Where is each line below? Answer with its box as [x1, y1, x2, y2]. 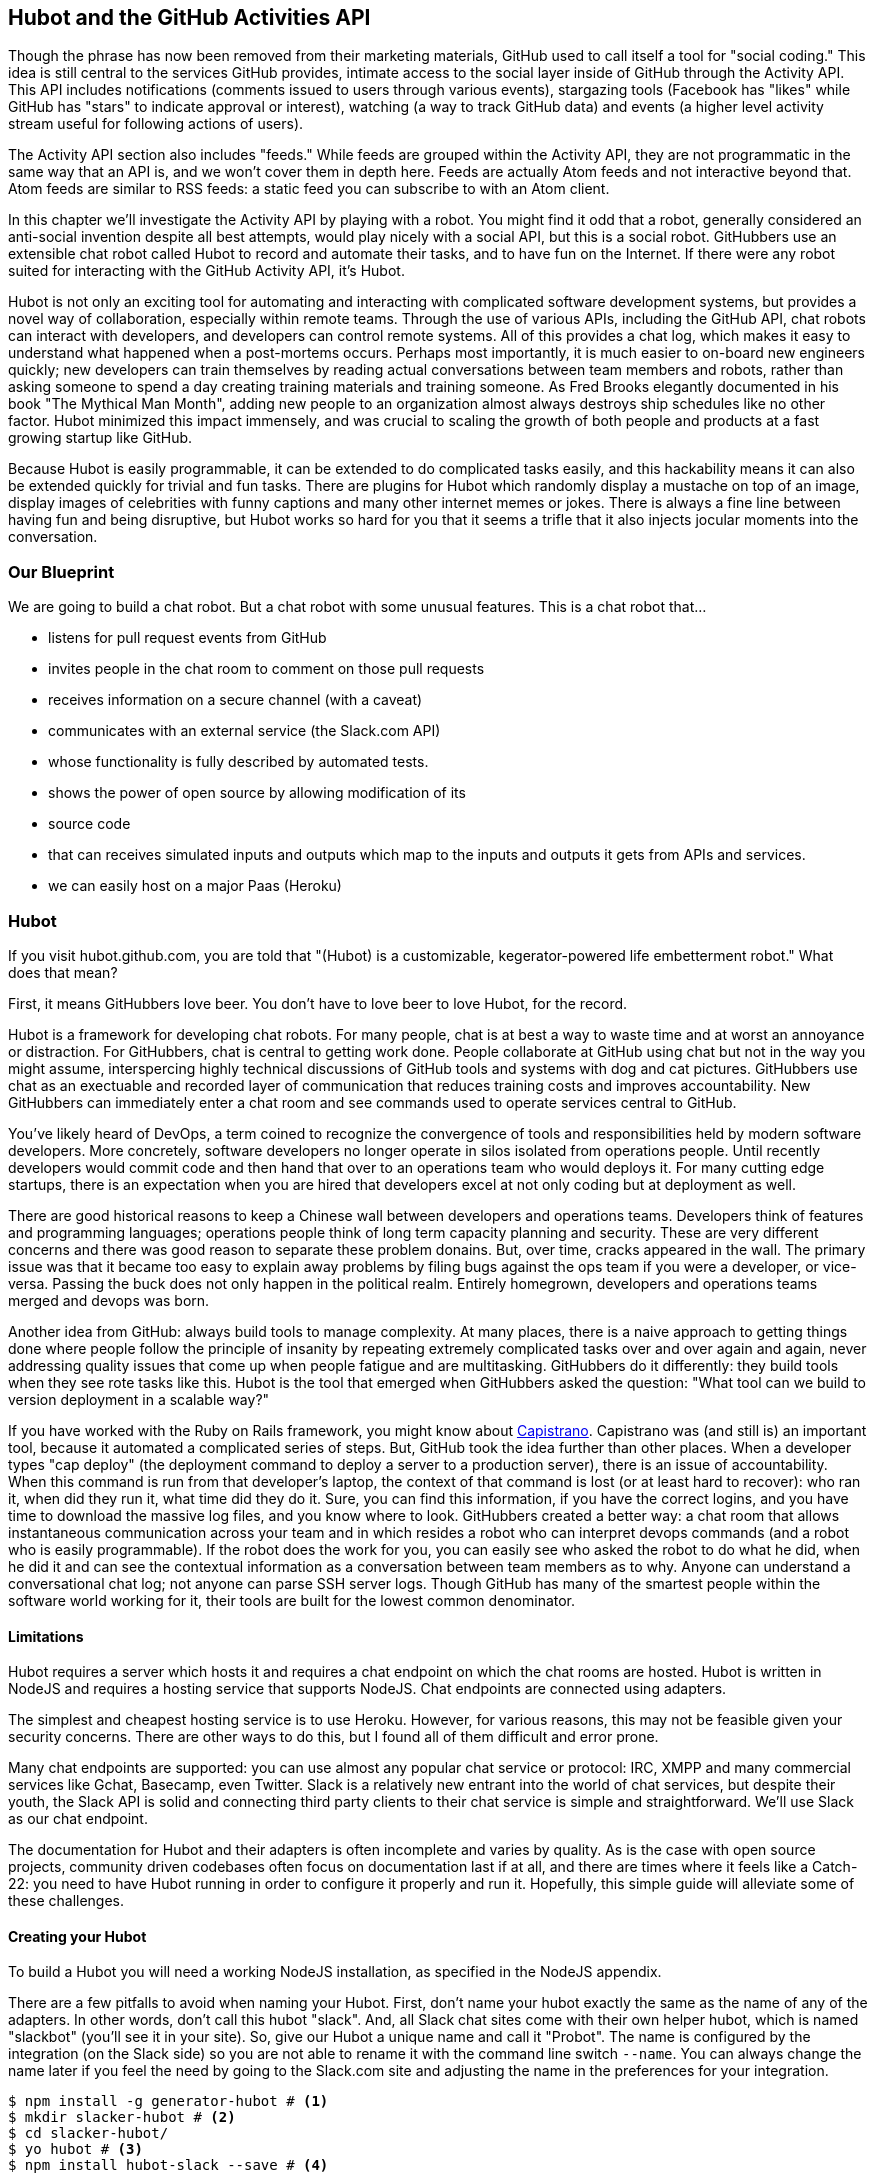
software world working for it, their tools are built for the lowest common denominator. [8, 1591, 576, 1609]
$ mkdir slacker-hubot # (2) [8, 2109, 236, 2126]
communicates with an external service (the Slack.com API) [48, 722, 441, 740]
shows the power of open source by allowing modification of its [48, 784, 466, 802]
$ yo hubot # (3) [8, 2141, 143, 2158]
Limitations [8, 1627, 84, 1645]
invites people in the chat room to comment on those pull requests [48, 660, 485, 678]
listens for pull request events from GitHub [48, 629, 327, 647]
